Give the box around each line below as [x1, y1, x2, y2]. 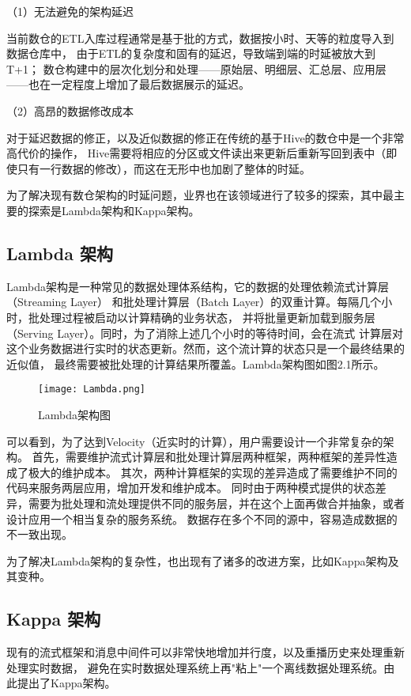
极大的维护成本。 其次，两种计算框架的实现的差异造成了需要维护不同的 [28, 463, 398, 480]
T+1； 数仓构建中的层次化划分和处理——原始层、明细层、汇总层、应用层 [6, 60, 386, 77]
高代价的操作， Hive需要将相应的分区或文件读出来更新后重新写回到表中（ [6, 145, 386, 161]
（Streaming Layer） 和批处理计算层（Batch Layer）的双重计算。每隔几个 [6, 293, 382, 310]
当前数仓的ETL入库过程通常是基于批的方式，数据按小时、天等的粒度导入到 [6, 29, 394, 46]
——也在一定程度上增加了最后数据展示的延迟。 [6, 76, 250, 93]
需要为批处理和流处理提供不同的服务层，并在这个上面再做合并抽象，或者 [28, 494, 405, 511]
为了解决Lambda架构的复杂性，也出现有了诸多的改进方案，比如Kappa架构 [6, 552, 388, 569]
